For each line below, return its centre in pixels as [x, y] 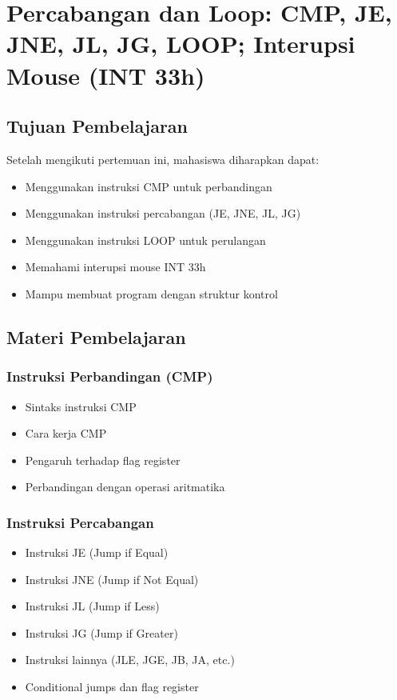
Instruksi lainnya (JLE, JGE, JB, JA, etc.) [130, 660]
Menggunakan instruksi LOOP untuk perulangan [145, 240]
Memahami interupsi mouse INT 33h [115, 267]
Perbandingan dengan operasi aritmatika [125, 487]
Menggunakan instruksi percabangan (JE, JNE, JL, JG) [163, 213]
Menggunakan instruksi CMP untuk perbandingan [149, 186]
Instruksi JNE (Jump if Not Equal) [112, 579]
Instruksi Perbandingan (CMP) [110, 376]
